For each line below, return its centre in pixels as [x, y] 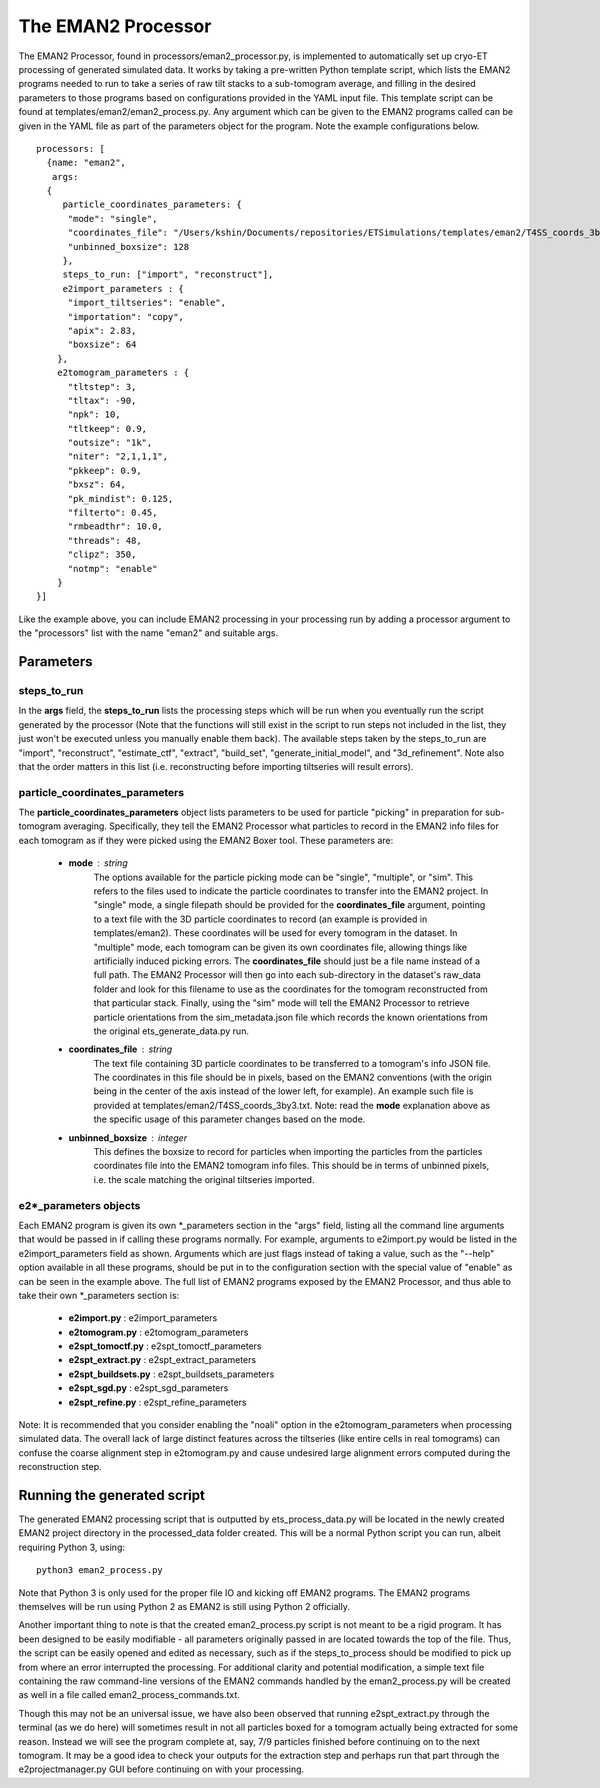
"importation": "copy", [126, 316]
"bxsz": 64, [97, 484]
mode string [98, 863]
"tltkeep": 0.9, [107, 428]
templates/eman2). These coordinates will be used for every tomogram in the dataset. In [275, 933]
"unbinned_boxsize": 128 [128, 246]
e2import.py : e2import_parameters [143, 1318]
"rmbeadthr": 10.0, [115, 526]
